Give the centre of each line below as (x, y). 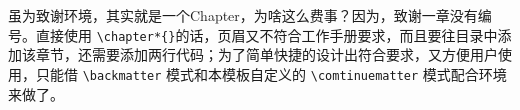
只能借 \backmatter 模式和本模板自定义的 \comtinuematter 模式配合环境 (271, 73)
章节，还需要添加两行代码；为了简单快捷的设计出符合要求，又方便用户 (266, 54)
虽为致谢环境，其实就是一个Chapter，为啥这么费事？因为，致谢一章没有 (243, 15)
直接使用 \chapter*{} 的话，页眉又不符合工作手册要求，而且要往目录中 (266, 34)
